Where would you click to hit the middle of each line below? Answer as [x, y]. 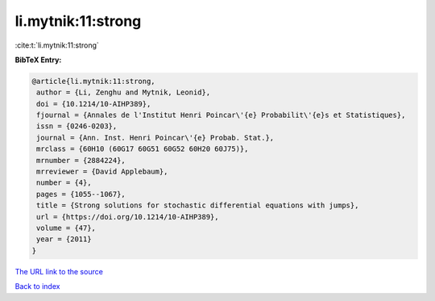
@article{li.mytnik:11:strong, [94, 81]
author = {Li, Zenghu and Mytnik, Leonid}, [124, 92]
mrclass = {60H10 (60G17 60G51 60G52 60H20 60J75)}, [143, 149]
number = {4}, [64, 183]
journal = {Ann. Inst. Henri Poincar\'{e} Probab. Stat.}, [155, 138]
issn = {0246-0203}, [77, 126]
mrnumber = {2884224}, [81, 160]
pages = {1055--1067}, [81, 194]
